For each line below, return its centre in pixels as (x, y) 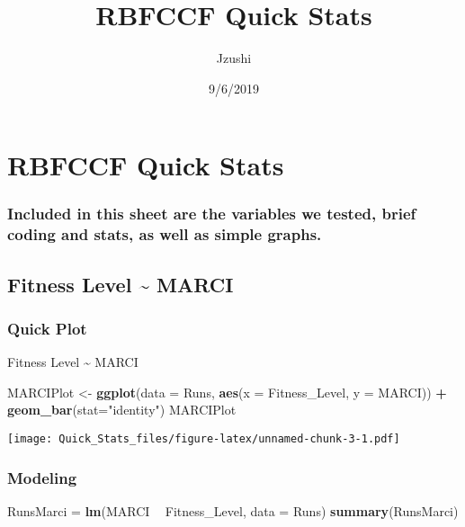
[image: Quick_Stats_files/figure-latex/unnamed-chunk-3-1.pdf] (204, 439)
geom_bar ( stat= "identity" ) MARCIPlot (122, 410)
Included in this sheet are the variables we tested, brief (212, 214)
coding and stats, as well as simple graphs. (165, 234)
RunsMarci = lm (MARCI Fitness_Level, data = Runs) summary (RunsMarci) (233, 510)
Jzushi (234, 58)
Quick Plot (47, 328)
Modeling (42, 477)
